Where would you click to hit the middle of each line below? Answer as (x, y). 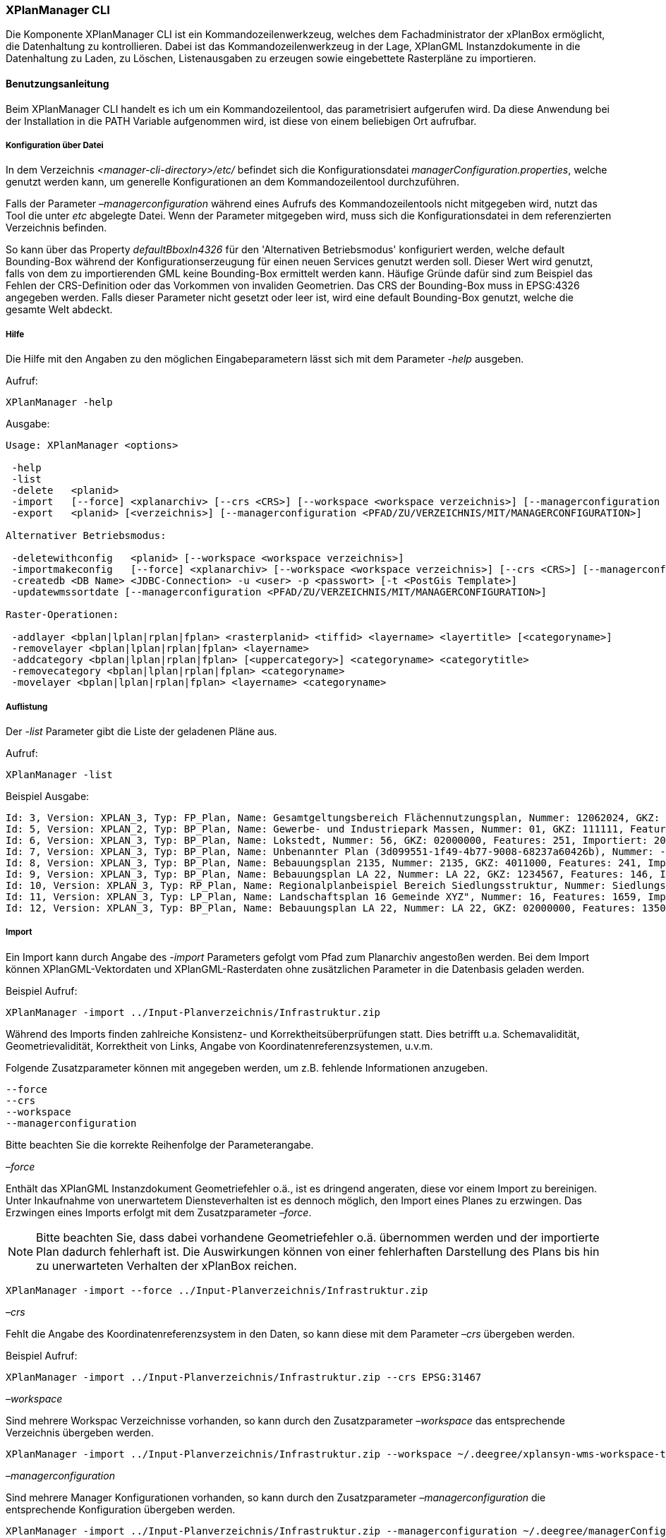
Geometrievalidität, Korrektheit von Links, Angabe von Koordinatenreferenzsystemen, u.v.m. (219, 1046)
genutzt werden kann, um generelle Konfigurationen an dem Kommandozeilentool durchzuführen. (232, 182)
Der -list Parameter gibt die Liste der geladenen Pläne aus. (141, 731)
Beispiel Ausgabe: (48, 796)
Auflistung (27, 707)
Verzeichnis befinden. (56, 228)
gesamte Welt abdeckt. (59, 310)
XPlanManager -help (59, 402)
